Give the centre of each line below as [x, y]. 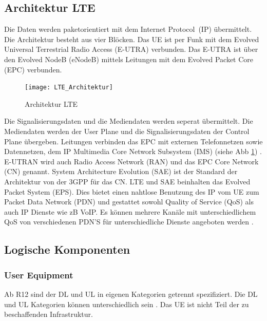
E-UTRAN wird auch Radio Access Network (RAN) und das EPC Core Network [131, 161]
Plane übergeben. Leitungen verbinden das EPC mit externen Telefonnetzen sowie [133, 141]
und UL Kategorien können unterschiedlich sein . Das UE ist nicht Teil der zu [127, 304]
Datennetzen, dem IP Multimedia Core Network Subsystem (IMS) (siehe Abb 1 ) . [133, 151]
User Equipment [39, 275]
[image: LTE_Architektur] [69, 88]
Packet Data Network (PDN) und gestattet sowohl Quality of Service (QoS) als [129, 202]
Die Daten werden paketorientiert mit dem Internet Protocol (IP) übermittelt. [128, 29]
